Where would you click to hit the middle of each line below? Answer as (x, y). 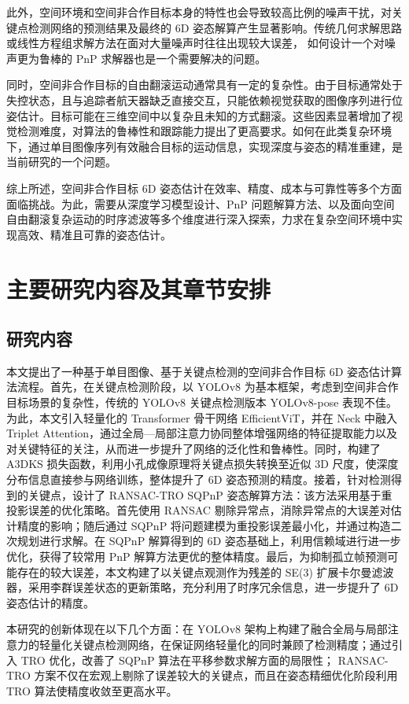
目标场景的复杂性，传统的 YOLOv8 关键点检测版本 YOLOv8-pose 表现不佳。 (202, 402)
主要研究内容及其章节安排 (139, 288)
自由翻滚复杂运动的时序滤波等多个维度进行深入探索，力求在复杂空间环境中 (199, 219)
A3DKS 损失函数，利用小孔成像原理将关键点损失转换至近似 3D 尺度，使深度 (203, 464)
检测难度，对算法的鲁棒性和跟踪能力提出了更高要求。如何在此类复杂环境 (204, 131)
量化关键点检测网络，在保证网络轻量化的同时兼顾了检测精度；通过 (221, 644)
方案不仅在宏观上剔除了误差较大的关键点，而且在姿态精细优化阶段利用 (216, 675)
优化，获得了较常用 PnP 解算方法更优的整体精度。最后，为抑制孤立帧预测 (197, 557)
